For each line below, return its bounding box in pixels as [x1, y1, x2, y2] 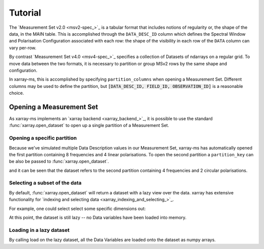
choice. [9, 90, 24, 96]
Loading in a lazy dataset [9, 227, 70, 233]
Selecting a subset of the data [9, 180, 82, 187]
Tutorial [9, 7, 42, 18]
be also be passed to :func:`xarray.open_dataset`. [9, 159, 110, 165]
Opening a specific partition [9, 135, 77, 142]
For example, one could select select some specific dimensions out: [9, 206, 146, 211]
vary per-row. [9, 44, 37, 51]
